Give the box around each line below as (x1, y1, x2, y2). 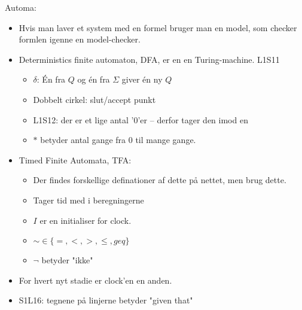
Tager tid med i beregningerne (33, 193, 144, 206)
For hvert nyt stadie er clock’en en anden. (19, 273, 172, 286)
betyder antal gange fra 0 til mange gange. (40, 133, 196, 146)
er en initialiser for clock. (39, 214, 132, 226)
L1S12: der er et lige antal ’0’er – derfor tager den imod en (33, 113, 248, 126)
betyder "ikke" (41, 254, 93, 266)
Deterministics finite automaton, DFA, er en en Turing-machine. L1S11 (19, 53, 280, 65)
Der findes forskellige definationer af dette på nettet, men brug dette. (33, 174, 286, 186)
